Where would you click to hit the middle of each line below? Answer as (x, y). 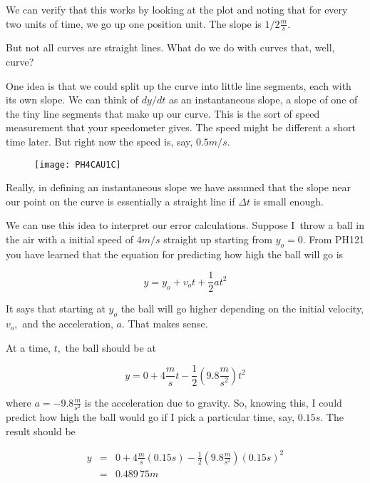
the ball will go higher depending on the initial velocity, (242, 309)
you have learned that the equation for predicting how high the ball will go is (175, 254)
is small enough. (288, 201)
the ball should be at (111, 347)
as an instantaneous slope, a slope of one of (263, 100)
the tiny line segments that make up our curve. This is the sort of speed (163, 113)
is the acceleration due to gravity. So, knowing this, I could (213, 402)
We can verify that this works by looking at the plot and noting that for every (177, 9)
